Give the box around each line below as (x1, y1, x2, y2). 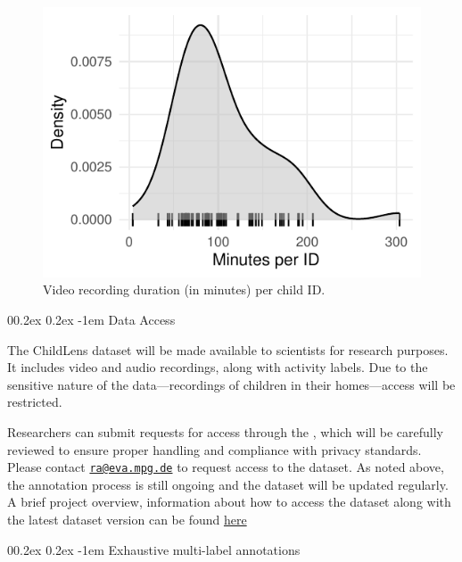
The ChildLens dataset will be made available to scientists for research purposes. (7, 340, 449, 359)
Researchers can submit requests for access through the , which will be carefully (7, 423, 443, 441)
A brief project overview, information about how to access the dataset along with (7, 492, 451, 511)
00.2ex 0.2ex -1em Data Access (7, 310, 176, 329)
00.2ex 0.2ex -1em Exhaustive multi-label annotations (7, 540, 301, 558)
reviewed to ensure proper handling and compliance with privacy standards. (7, 440, 422, 459)
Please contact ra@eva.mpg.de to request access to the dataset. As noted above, (7, 458, 444, 476)
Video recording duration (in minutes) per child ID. (43, 280, 326, 299)
